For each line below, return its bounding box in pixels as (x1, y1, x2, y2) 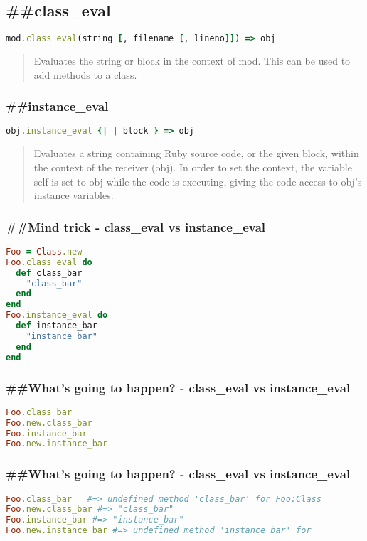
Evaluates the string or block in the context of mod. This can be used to (33, 53, 351, 68)
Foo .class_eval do (6, 257, 92, 267)
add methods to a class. (33, 67, 137, 82)
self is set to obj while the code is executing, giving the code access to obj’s (33, 173, 362, 188)
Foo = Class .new (6, 246, 83, 257)
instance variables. (33, 188, 114, 203)
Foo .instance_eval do (6, 310, 108, 321)
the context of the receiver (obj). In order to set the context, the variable (33, 159, 352, 174)
